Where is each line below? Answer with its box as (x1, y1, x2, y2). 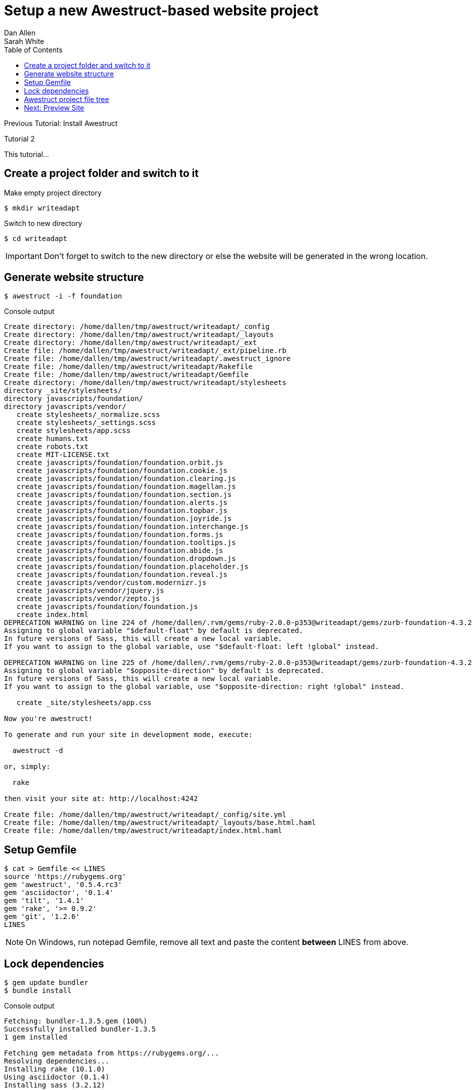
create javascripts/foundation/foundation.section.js (16, 490, 232, 499)
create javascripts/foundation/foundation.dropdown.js (16, 554, 236, 563)
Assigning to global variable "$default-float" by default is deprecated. (4, 626, 303, 635)
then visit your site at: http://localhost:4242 (4, 794, 198, 803)
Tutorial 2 (4, 134, 35, 143)
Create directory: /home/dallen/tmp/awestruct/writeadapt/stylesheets (4, 378, 286, 387)
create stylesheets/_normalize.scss (16, 410, 160, 419)
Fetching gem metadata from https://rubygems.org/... (4, 1049, 219, 1057)
